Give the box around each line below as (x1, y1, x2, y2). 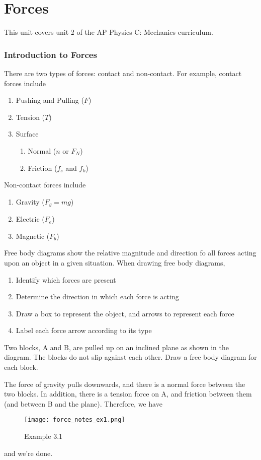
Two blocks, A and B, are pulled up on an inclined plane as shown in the (4, 342, 229, 352)
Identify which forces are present (16, 274, 116, 285)
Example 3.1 (24, 431, 63, 441)
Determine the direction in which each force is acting (16, 291, 179, 302)
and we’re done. (4, 447, 53, 458)
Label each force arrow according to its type (16, 325, 152, 336)
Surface (16, 128, 39, 139)
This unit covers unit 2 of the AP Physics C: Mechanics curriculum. (4, 27, 213, 37)
